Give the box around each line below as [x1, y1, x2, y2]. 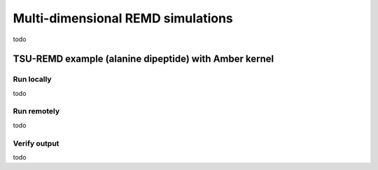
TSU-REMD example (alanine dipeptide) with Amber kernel [13, 53, 274, 65]
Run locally [13, 74, 52, 84]
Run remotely [13, 106, 59, 116]
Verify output [13, 139, 59, 148]
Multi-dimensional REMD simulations [13, 10, 234, 26]
